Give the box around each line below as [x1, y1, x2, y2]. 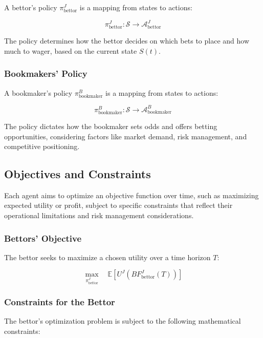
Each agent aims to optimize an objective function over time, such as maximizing [4, 189, 259, 200]
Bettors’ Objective [4, 231, 82, 244]
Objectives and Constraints [4, 166, 151, 182]
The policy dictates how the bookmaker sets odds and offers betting [4, 120, 217, 131]
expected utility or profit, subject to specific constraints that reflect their [4, 200, 233, 210]
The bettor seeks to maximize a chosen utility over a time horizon [4, 251, 211, 262]
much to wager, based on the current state [4, 45, 137, 56]
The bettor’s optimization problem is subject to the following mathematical [4, 315, 241, 326]
